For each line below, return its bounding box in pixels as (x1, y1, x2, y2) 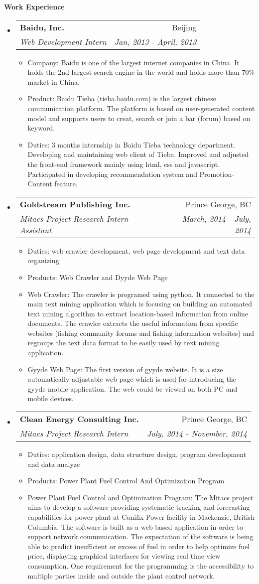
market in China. (27, 76, 80, 87)
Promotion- (199, 168, 235, 179)
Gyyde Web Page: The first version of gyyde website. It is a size (27, 364, 223, 374)
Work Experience (4, 1, 65, 11)
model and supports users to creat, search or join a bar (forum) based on (27, 113, 251, 123)
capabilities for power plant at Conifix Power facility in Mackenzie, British (27, 512, 255, 522)
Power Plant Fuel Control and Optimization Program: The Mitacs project (27, 492, 254, 502)
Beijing (172, 21, 197, 33)
